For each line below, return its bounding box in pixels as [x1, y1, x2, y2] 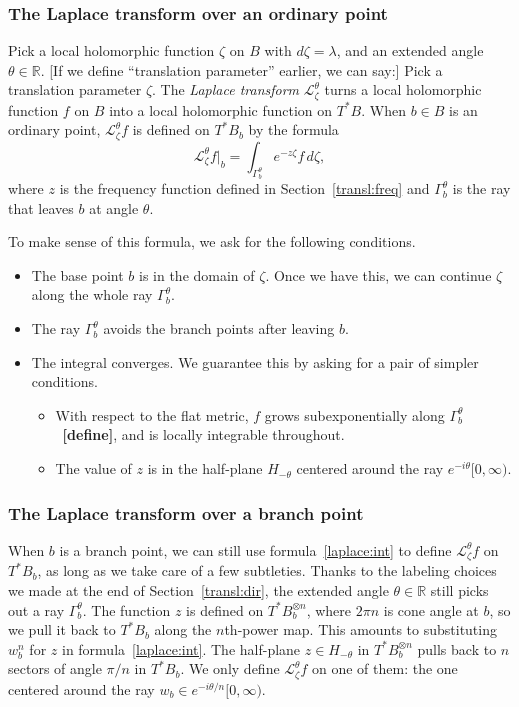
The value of [55, 458, 132, 479]
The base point [31, 264, 124, 285]
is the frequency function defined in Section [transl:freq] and [59, 178, 430, 199]
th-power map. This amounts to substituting [224, 619, 497, 640]
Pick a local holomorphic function [8, 40, 215, 61]
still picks [430, 579, 489, 600]
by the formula [248, 119, 339, 140]
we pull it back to [8, 619, 116, 640]
